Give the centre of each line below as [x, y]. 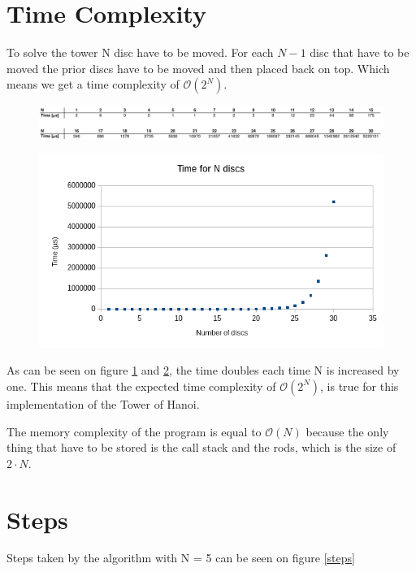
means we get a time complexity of [93, 84]
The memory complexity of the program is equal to [134, 431]
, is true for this [360, 386]
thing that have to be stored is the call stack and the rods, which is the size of [201, 447]
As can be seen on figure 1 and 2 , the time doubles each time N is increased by [203, 370]
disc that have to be [360, 52]
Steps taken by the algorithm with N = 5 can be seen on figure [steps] [181, 558]
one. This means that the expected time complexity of [141, 386]
